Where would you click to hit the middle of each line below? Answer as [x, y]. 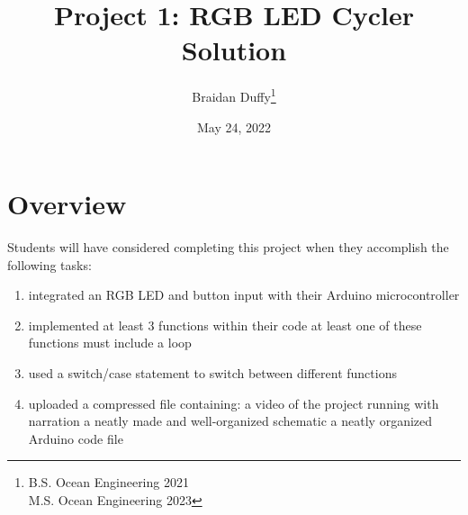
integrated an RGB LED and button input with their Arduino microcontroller [244, 295]
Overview [67, 204]
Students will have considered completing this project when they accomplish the [228, 247]
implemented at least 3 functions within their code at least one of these [225, 325]
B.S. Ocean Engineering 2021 [108, 482]
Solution [234, 50]
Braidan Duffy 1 [234, 95]
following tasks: [49, 264]
